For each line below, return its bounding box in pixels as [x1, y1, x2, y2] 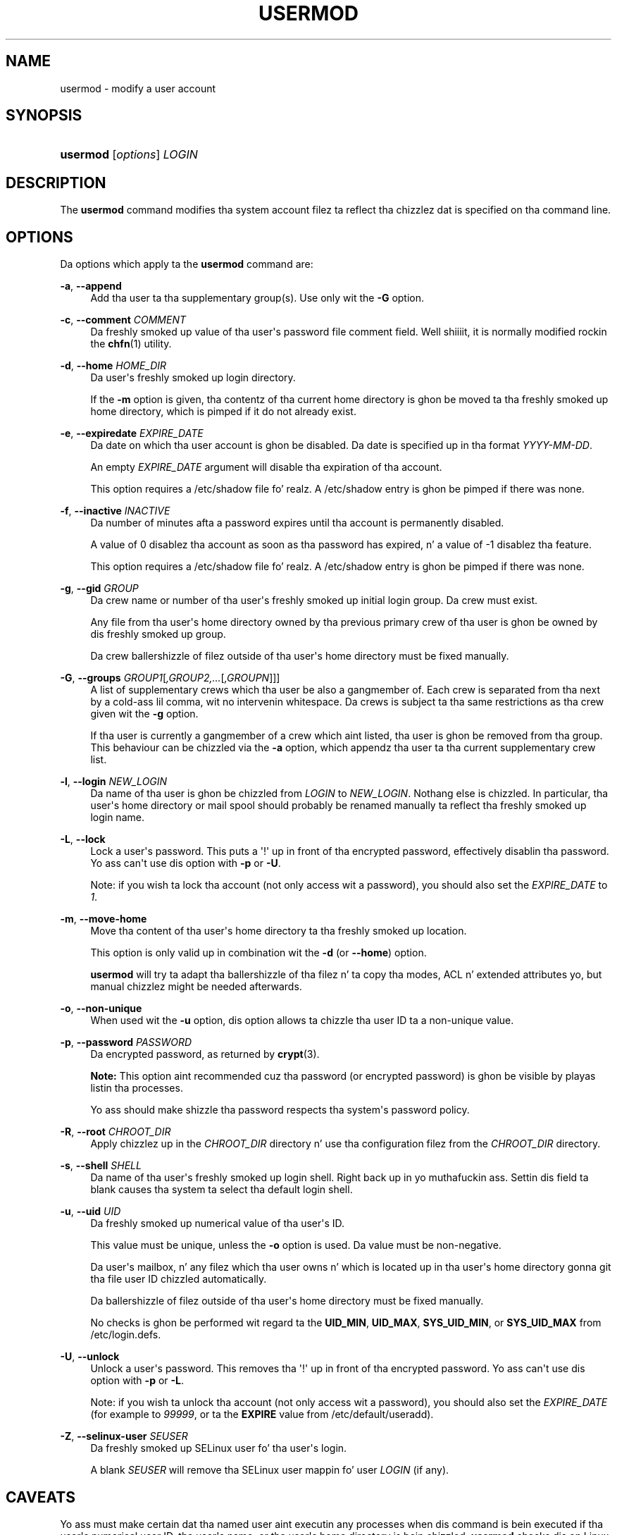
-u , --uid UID [60, 1205, 121, 1218]
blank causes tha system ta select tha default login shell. [90, 1183, 353, 1196]
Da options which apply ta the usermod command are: [60, 258, 313, 271]
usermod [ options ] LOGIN [60, 147, 198, 162]
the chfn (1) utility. [90, 338, 172, 350]
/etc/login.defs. [90, 1329, 161, 1341]
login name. [90, 811, 144, 824]
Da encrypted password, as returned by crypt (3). [90, 1048, 320, 1061]
